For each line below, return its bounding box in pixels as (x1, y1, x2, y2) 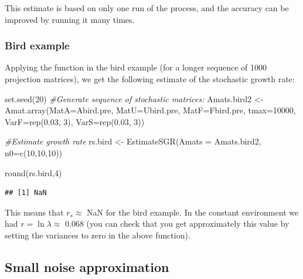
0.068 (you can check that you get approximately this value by (65, 217, 290, 230)
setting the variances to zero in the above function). (5, 228, 190, 241)
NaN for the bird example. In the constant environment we (87, 206, 299, 218)
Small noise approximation (5, 257, 169, 275)
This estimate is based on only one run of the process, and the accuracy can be (5, 2, 289, 14)
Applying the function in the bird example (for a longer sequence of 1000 (5, 61, 267, 73)
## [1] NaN (5, 189, 47, 197)
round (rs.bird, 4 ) (5, 166, 62, 179)
